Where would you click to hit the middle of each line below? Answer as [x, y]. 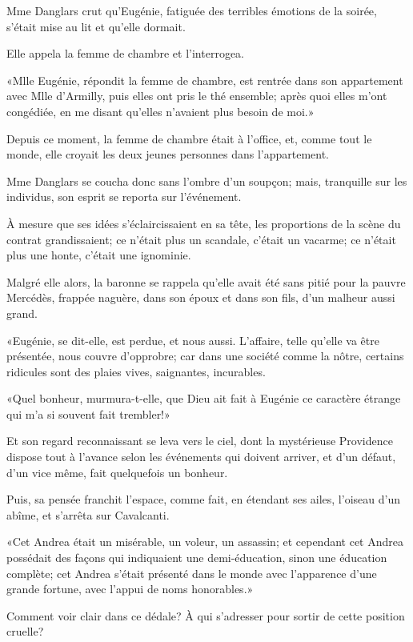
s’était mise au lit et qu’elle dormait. [96, 26]
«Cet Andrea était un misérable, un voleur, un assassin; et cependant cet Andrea [205, 542]
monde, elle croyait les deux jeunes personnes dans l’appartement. [168, 154]
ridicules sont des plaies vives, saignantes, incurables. [136, 371]
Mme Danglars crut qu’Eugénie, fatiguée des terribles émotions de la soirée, [192, 10]
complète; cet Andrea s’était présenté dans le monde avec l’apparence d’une [192, 573]
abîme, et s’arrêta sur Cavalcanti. [88, 514]
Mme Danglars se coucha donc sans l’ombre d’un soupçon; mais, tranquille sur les [207, 181]
